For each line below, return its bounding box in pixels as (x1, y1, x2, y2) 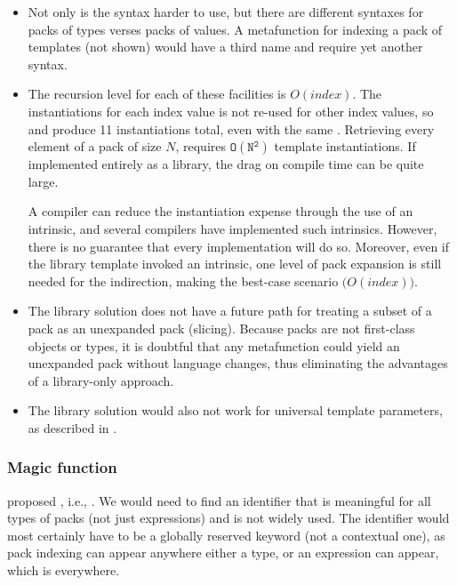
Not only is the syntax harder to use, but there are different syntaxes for (28, 3, 424, 20)
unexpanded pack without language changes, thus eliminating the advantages (28, 354, 448, 373)
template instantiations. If (274, 137, 416, 156)
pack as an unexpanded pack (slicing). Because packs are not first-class (28, 318, 415, 337)
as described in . (28, 418, 117, 437)
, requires (175, 137, 227, 156)
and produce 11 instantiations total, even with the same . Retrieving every (28, 119, 435, 138)
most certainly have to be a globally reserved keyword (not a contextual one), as (7, 525, 445, 544)
